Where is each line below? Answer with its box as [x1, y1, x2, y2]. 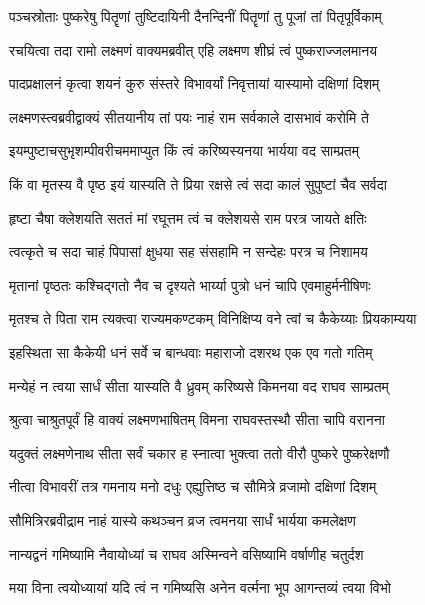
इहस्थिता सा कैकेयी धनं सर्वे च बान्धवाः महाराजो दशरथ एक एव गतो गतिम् [9, 341, 373, 362]
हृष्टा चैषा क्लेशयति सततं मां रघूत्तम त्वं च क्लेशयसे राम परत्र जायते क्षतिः [9, 207, 367, 228]
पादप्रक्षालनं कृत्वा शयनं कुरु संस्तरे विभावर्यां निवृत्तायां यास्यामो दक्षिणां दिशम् [9, 73, 380, 94]
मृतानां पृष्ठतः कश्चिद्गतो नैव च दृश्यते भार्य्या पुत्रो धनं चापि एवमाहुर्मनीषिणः [9, 274, 371, 295]
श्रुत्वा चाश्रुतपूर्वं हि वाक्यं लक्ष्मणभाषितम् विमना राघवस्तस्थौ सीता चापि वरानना [9, 409, 385, 430]
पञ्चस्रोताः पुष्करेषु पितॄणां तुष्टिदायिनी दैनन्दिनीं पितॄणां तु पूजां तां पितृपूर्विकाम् [9, 6, 382, 26]
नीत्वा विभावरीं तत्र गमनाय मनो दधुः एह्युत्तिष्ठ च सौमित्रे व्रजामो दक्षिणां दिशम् [9, 476, 377, 497]
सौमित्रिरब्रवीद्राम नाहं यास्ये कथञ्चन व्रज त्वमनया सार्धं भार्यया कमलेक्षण [9, 509, 356, 530]
